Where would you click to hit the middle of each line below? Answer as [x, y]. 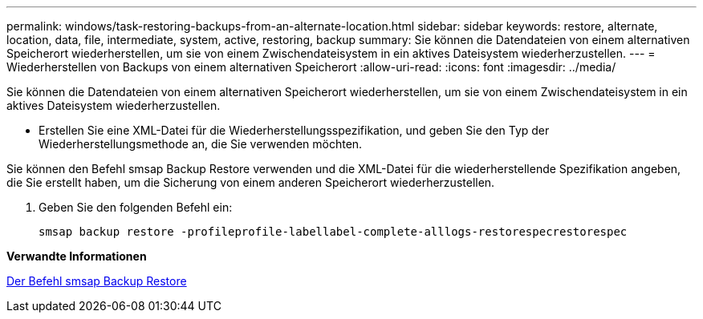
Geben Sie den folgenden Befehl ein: [136, 207]
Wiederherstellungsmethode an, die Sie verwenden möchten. [201, 144]
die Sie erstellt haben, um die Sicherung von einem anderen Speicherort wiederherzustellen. [251, 182]
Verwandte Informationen [77, 256]
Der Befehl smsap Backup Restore [97, 281]
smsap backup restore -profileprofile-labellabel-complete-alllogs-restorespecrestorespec [333, 232]
